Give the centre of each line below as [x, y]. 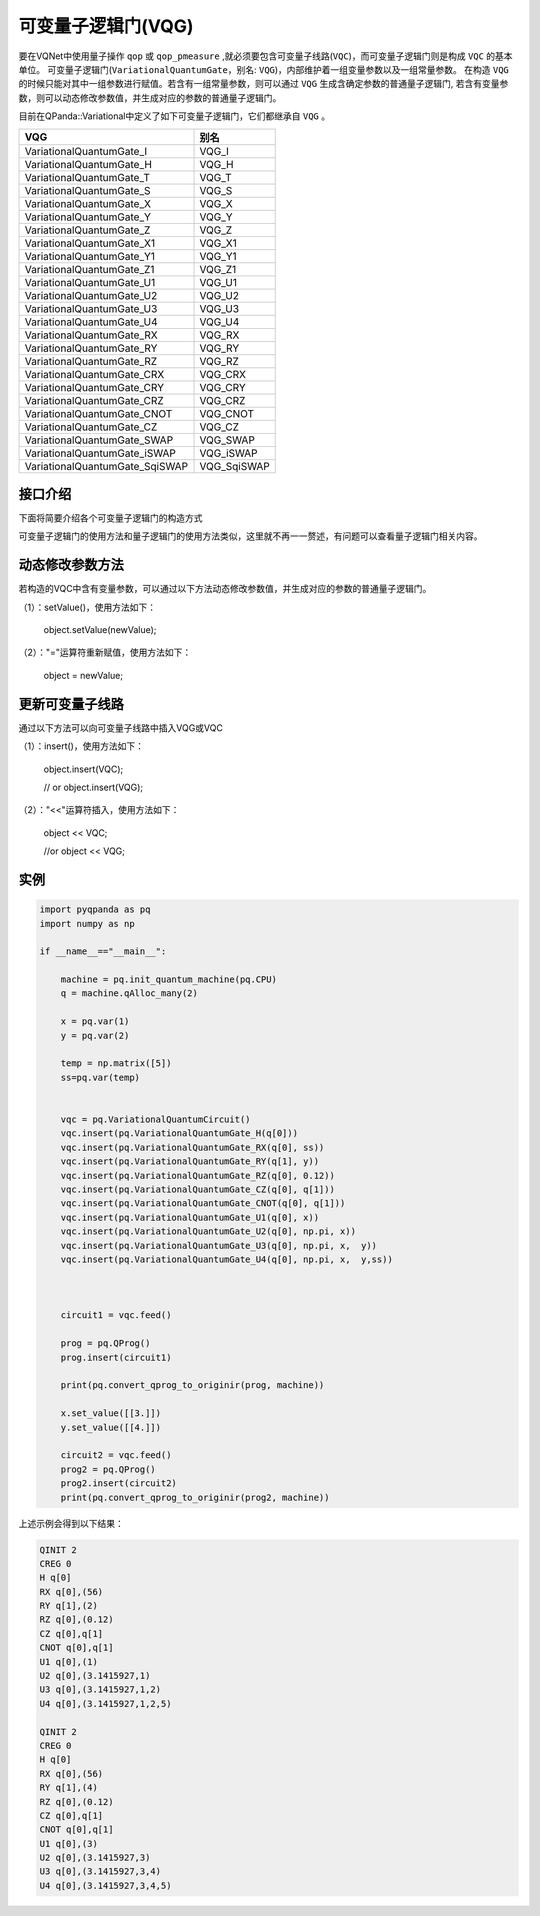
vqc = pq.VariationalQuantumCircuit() [155, 1119]
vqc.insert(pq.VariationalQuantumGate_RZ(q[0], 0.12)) [197, 1175]
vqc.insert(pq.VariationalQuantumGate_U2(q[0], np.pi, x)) [208, 1231]
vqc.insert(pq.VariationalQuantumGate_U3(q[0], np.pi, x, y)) [219, 1245]
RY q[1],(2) [69, 1606]
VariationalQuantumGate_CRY [94, 387]
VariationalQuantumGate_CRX [94, 374]
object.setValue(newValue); [100, 630]
